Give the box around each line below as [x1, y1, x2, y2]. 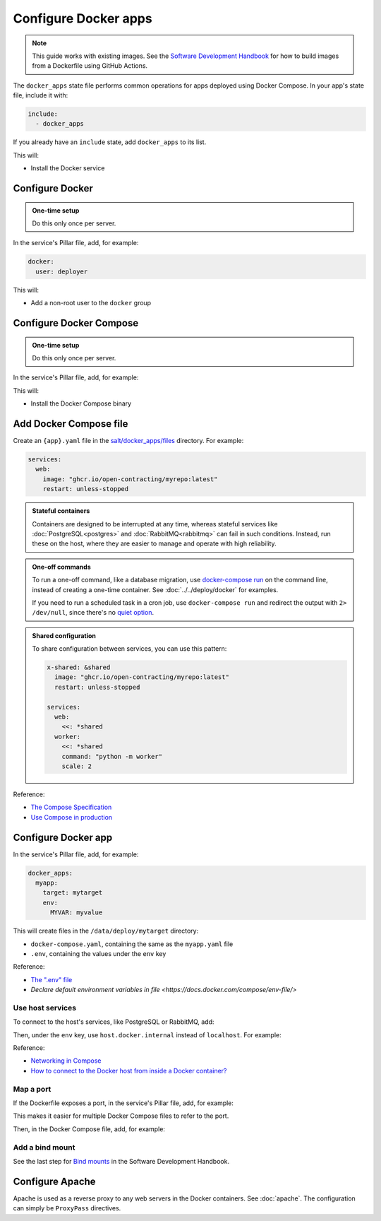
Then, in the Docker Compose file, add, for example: [13, 1124, 166, 1133]
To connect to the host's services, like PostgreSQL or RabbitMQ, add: [13, 1017, 214, 1026]
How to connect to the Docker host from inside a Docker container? [30, 1066, 227, 1075]
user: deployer [35, 267, 88, 276]
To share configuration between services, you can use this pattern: [32, 644, 227, 653]
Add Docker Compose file [13, 418, 128, 430]
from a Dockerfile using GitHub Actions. [32, 61, 148, 70]
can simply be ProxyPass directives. [13, 1204, 121, 1213]
